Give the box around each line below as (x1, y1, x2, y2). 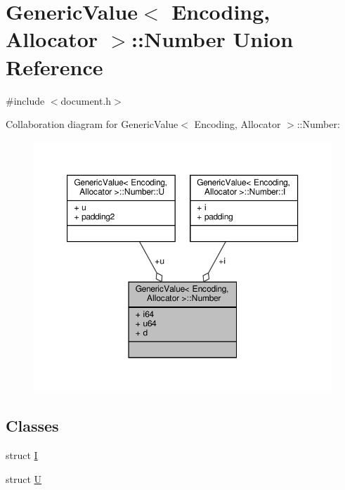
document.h (60, 93, 112, 108)
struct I (6, 448, 38, 463)
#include (6, 93, 45, 108)
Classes (6, 415, 59, 437)
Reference (6, 52, 103, 81)
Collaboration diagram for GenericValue (6, 117, 178, 131)
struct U (6, 471, 42, 486)
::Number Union (131, 25, 294, 53)
